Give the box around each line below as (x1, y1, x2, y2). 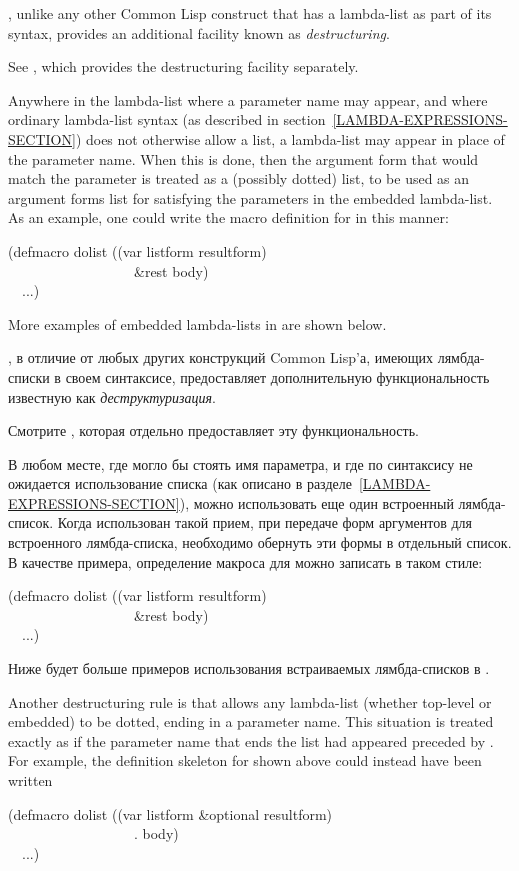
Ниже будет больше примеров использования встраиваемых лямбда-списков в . (8, 658, 490, 679)
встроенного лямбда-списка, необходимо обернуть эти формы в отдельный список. (8, 532, 512, 553)
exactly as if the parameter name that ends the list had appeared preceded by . (8, 730, 494, 751)
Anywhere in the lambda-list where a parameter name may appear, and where (8, 89, 488, 110)
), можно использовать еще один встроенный (179, 492, 454, 513)
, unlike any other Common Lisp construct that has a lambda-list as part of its (8, 3, 492, 23)
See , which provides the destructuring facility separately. (8, 56, 359, 77)
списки (8, 366, 50, 387)
